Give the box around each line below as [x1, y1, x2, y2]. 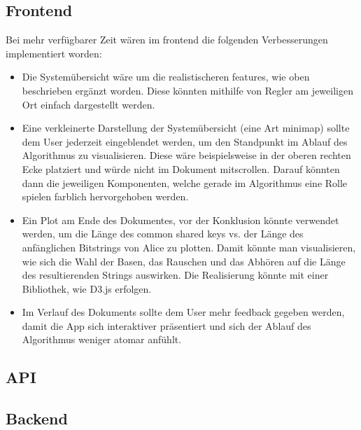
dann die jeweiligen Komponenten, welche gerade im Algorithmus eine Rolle [22, 175, 348, 190]
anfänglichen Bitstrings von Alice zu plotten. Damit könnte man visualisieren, [22, 240, 356, 254]
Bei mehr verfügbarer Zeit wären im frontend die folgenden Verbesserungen [6, 32, 328, 47]
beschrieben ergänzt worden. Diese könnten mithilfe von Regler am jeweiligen [22, 83, 353, 97]
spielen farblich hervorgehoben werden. [22, 189, 189, 204]
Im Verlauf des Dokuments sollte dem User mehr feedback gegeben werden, [22, 305, 345, 319]
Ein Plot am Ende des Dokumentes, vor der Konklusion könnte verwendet [22, 212, 339, 227]
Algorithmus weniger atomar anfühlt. [22, 332, 182, 347]
